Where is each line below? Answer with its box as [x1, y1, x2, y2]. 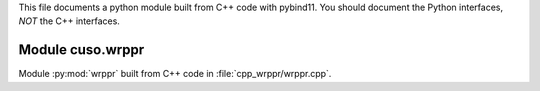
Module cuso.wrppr [18, 41, 145, 59]
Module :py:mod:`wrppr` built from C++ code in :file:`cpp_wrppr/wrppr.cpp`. [18, 68, 332, 80]
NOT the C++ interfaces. [18, 15, 120, 27]
